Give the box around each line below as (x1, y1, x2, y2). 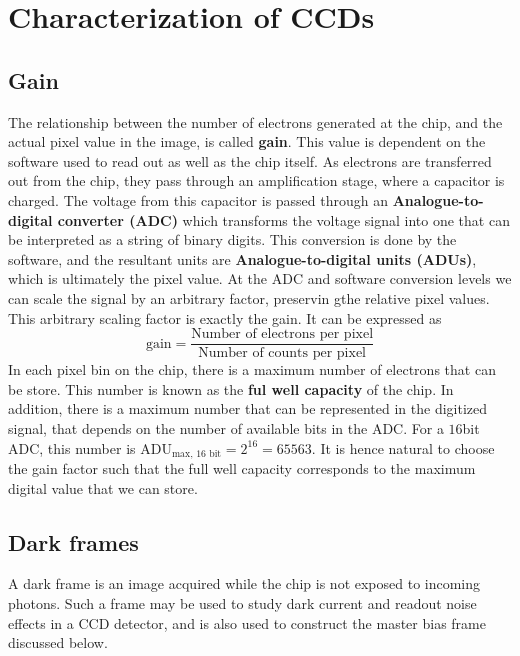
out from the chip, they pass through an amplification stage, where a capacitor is (8, 170, 505, 191)
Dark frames (8, 526, 139, 557)
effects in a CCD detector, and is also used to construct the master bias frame (8, 612, 486, 633)
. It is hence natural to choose (311, 437, 495, 458)
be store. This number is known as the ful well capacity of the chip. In (8, 378, 454, 399)
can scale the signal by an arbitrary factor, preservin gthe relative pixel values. (8, 287, 490, 308)
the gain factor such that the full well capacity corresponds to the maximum (8, 458, 476, 478)
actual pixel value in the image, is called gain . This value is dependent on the (8, 131, 486, 152)
